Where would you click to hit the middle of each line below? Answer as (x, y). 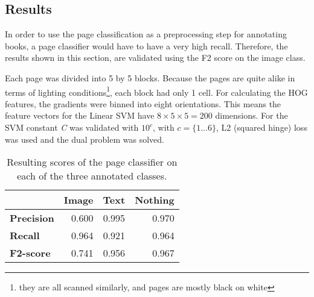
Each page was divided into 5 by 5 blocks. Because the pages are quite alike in (150, 77)
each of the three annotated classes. (92, 176)
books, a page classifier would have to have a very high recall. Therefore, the (146, 45)
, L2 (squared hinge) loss (261, 127)
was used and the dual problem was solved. (85, 139)
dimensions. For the (252, 115)
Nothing (155, 200)
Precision (32, 218)
